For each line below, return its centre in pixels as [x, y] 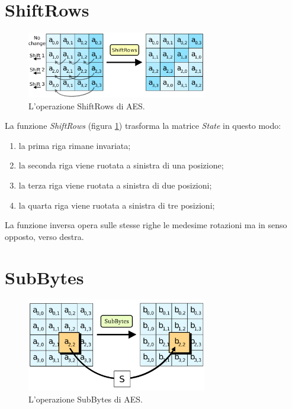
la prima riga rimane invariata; [75, 145]
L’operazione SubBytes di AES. [86, 399]
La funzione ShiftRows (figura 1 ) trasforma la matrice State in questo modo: [143, 126]
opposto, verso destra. [44, 236]
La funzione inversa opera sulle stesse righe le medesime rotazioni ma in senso [146, 225]
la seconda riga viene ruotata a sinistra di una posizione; [121, 165]
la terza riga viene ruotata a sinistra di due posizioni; [115, 185]
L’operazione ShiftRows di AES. [87, 106]
